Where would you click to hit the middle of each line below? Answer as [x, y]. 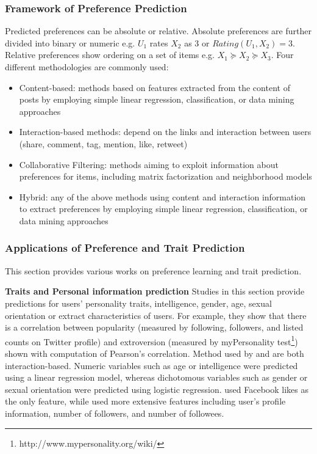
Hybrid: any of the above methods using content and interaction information [162, 196]
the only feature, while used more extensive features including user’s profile [145, 401]
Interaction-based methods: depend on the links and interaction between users [165, 132]
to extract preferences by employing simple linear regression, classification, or [163, 209]
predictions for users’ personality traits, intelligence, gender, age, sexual [138, 303]
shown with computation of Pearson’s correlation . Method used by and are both [155, 353]
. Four [282, 55]
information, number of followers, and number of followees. [115, 413]
